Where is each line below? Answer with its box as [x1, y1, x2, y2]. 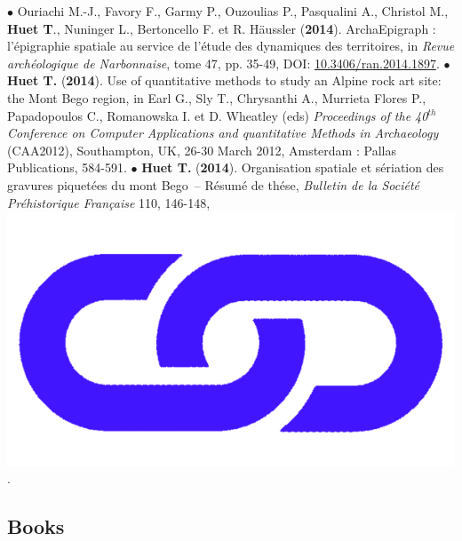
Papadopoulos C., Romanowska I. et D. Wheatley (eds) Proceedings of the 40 [7, 106, 428, 124]
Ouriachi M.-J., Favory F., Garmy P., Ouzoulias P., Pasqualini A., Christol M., [17, 2, 449, 20]
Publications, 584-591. [7, 158, 127, 177]
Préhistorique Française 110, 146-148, [7, 193, 211, 211]
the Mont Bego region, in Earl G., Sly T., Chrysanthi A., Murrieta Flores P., [7, 88, 426, 107]
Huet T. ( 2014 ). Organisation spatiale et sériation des [141, 158, 444, 177]
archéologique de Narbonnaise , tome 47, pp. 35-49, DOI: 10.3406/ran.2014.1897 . [7, 53, 440, 72]
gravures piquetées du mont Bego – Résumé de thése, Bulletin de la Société [7, 175, 420, 194]
